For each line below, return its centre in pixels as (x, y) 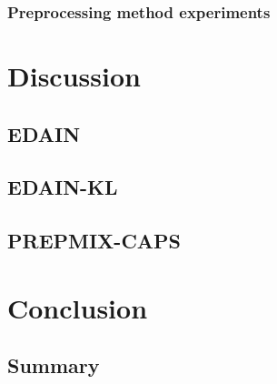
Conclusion (78, 307)
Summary (54, 365)
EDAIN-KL (63, 187)
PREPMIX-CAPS (94, 241)
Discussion (74, 76)
